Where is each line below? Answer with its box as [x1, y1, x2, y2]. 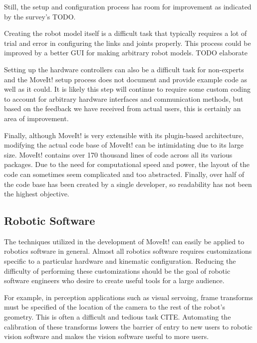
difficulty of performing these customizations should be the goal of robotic [4, 265, 231, 276]
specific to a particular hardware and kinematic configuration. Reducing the [4, 256, 236, 266]
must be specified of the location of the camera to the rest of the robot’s [4, 302, 225, 312]
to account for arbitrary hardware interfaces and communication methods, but [4, 93, 244, 104]
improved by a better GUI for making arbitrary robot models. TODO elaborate [4, 47, 248, 58]
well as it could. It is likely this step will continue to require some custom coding [4, 84, 251, 94]
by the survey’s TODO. [4, 11, 76, 21]
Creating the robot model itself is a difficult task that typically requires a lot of [4, 28, 247, 38]
